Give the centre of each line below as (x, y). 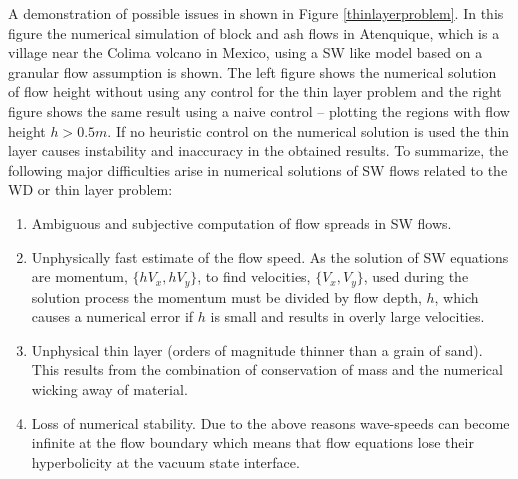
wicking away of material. (109, 388)
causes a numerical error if (112, 316)
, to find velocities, (254, 276)
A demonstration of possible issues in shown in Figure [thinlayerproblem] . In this (256, 13)
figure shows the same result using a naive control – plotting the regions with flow (259, 110)
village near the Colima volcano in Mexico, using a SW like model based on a (245, 52)
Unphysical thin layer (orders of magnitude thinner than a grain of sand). (257, 349)
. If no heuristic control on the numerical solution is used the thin (308, 130)
